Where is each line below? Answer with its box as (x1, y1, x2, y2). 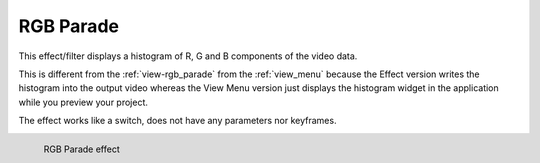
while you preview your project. (18, 96, 149, 108)
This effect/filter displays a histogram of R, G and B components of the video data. (18, 50, 358, 62)
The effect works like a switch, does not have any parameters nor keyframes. (18, 115, 337, 127)
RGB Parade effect (43, 143, 120, 155)
